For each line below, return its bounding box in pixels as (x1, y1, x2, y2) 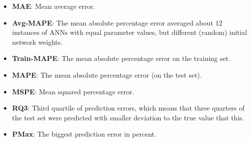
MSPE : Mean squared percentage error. (12, 86, 135, 96)
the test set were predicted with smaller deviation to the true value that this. (12, 112, 244, 122)
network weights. (12, 36, 63, 47)
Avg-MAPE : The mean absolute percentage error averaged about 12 (12, 17, 223, 28)
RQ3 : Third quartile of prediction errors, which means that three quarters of (12, 103, 245, 113)
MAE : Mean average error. (12, 1, 95, 11)
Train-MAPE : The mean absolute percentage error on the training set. (12, 53, 230, 63)
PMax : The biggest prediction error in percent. (12, 129, 157, 139)
